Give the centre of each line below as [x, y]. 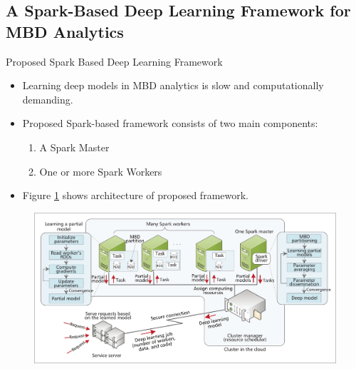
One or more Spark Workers [101, 171]
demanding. [48, 99]
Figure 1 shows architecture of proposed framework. [136, 195]
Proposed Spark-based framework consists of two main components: [170, 123]
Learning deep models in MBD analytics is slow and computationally [173, 85]
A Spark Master [74, 147]
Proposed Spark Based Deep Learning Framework [114, 61]
